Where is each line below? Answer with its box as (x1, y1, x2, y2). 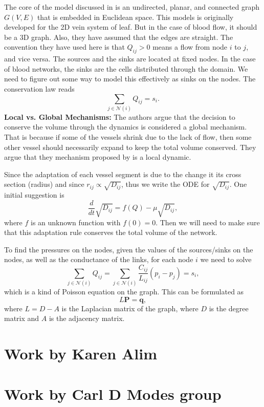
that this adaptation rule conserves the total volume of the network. (4, 227, 217, 238)
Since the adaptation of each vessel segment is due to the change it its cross (4, 168, 241, 179)
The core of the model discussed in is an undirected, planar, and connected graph (4, 2, 260, 12)
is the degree (209, 303, 249, 313)
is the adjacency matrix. (49, 313, 125, 324)
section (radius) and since (4, 179, 84, 189)
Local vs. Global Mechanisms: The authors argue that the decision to (4, 111, 235, 122)
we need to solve (200, 254, 252, 265)
